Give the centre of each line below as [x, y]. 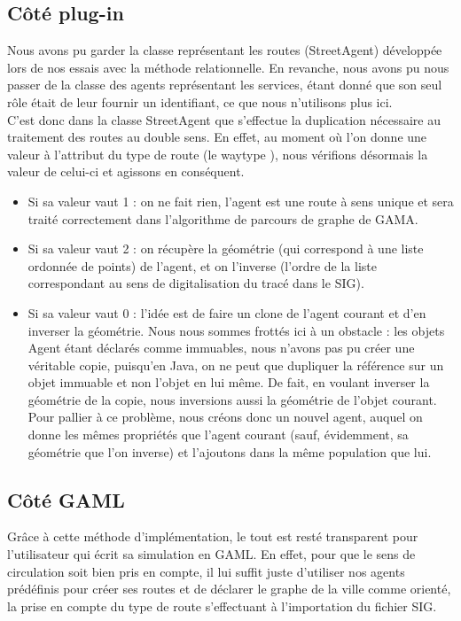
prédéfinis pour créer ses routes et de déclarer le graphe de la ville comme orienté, [229, 589]
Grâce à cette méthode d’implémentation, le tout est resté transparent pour [213, 536]
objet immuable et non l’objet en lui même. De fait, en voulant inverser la [229, 382]
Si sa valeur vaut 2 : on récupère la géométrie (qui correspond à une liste [226, 248]
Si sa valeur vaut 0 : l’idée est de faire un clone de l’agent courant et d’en [227, 312]
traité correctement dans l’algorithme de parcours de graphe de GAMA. [223, 218]
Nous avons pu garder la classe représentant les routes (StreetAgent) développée [225, 50]
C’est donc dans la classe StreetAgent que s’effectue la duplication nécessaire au [224, 119]
